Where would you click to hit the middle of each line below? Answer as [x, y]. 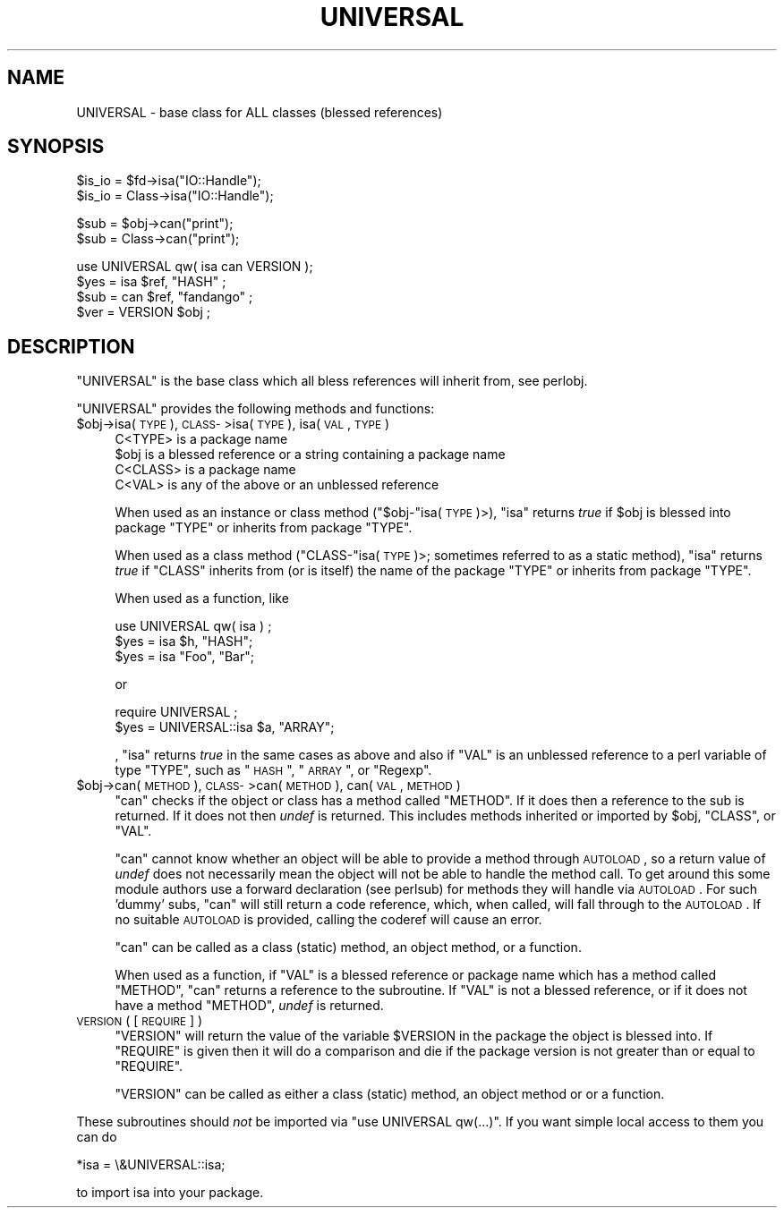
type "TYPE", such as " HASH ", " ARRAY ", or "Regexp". [273, 770]
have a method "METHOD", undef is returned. [249, 1006]
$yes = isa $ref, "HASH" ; [151, 282]
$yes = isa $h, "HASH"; [184, 641]
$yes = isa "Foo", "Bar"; [184, 657]
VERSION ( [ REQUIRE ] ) [140, 1021]
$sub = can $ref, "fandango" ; [165, 297]
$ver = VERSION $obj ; [144, 312]
